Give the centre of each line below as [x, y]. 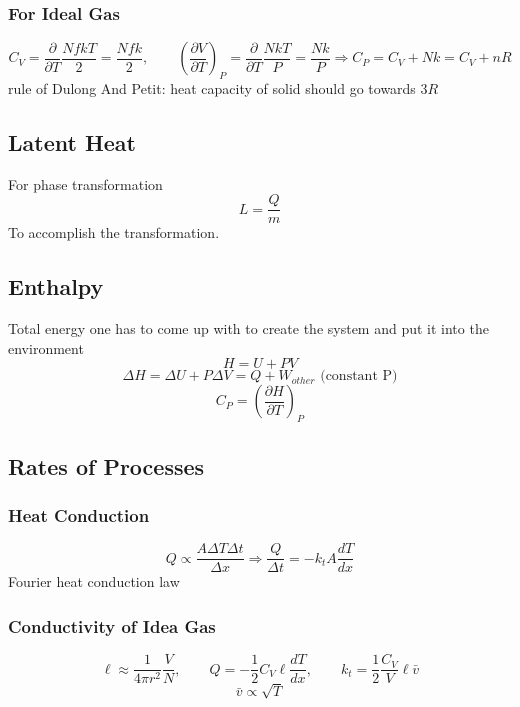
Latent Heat [72, 142]
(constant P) [359, 376]
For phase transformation [85, 183]
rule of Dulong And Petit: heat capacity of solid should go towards [212, 88]
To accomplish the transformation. [114, 232]
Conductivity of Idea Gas [112, 625]
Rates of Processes [106, 465]
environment [46, 347]
